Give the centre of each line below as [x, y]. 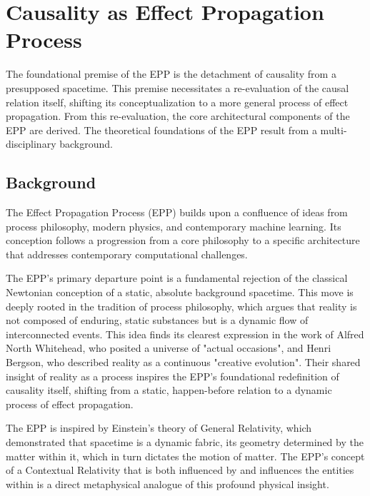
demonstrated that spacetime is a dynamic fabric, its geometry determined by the [185, 441]
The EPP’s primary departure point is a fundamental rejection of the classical [177, 278]
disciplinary [31, 144]
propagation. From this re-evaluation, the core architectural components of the [178, 116]
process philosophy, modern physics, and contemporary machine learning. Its [174, 226]
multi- [334, 130]
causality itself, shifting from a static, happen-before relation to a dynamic [169, 390]
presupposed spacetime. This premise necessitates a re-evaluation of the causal [177, 87]
